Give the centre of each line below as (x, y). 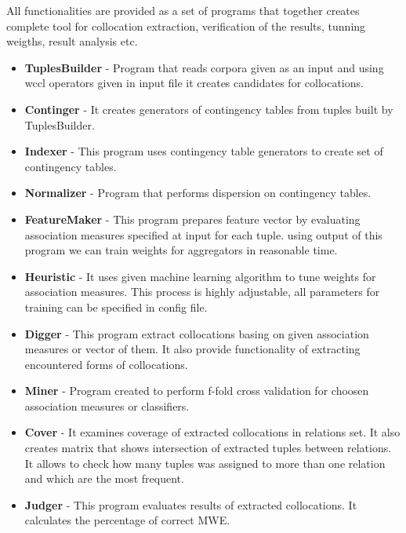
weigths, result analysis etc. (72, 41)
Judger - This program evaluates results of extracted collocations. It (191, 504)
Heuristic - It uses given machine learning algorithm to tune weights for (200, 276)
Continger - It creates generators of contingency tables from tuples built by (209, 109)
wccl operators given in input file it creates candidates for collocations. (194, 83)
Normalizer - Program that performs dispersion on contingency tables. (198, 193)
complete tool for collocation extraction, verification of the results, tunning (186, 26)
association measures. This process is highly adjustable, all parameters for (202, 292)
